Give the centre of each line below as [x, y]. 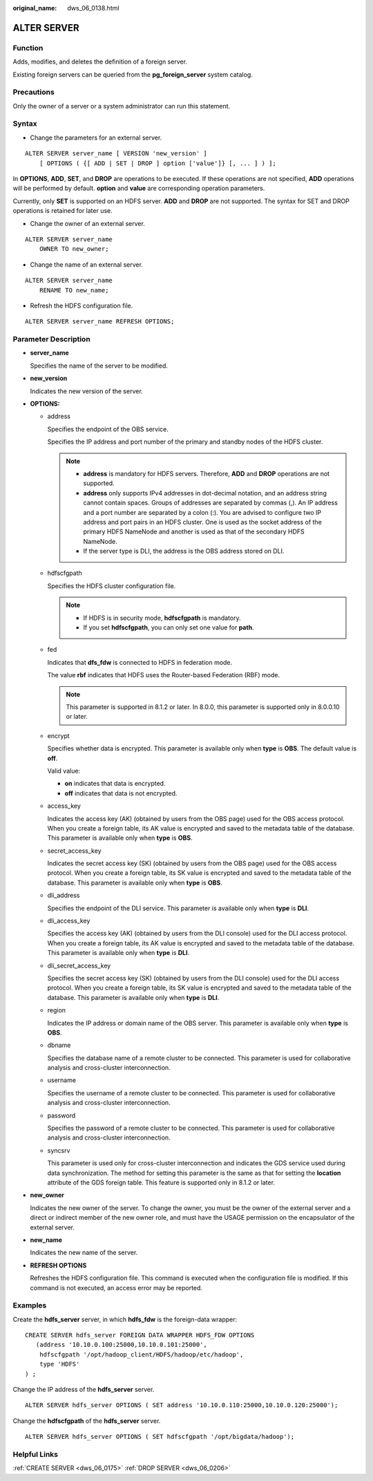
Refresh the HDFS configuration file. [82, 305]
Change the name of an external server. [86, 264]
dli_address [64, 896]
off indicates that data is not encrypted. [121, 793]
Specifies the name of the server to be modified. [99, 366]
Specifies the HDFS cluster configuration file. [112, 586]
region [56, 1010]
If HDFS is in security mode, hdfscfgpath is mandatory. [162, 618]
